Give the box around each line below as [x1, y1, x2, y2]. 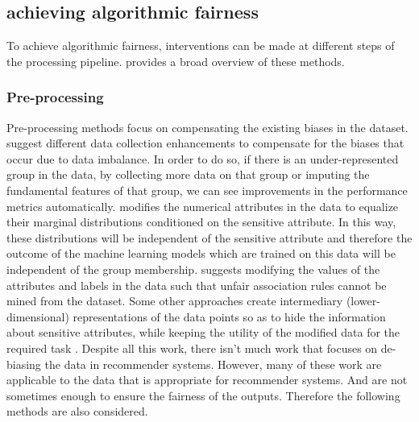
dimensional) [6, 308, 69, 325]
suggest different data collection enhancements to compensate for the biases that [6, 134, 404, 151]
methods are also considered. [6, 403, 148, 420]
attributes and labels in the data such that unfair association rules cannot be [6, 276, 387, 293]
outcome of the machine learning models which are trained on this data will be [6, 245, 396, 262]
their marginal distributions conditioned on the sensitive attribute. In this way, [6, 213, 396, 230]
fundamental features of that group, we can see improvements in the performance [6, 181, 408, 198]
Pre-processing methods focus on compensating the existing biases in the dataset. [6, 118, 409, 135]
